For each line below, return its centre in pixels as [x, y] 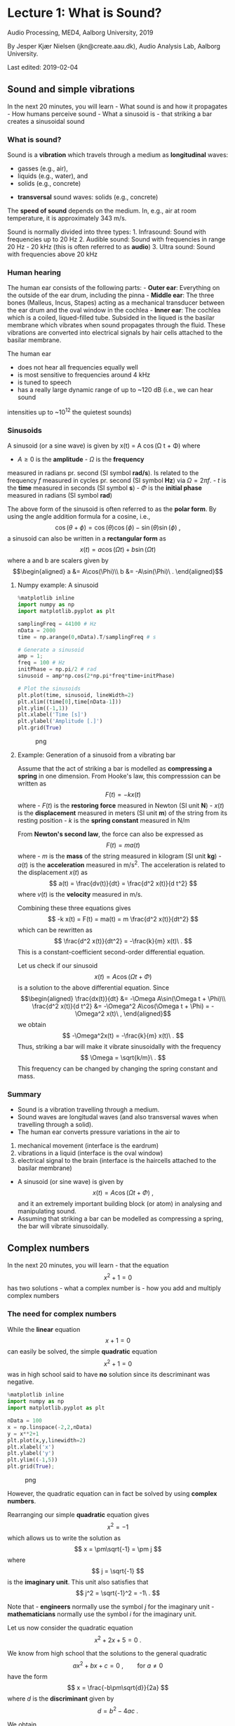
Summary [25, 1094]
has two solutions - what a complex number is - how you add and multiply [114, 1288]
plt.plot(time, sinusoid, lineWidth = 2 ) [76, 695]
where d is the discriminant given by [61, 1699]
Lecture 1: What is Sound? [85, 13]
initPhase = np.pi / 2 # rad [57, 669]
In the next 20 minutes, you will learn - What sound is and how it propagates [117, 106]
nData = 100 [25, 1421]
